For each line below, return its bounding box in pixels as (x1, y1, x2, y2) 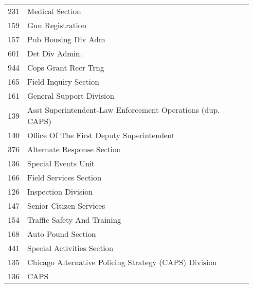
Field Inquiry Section (27, 76, 99, 87)
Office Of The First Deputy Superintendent (27, 129, 175, 141)
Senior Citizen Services (27, 200, 105, 211)
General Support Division (27, 90, 114, 101)
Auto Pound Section (27, 228, 96, 239)
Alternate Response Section (27, 144, 121, 155)
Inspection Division (27, 186, 93, 197)
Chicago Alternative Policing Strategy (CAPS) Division (27, 256, 217, 268)
